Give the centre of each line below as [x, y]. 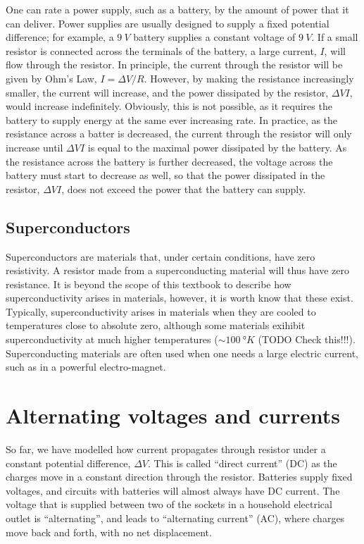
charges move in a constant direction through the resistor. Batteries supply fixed [179, 477]
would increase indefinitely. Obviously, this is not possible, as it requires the [169, 106]
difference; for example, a [60, 37]
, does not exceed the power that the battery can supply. [184, 188]
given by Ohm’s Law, [51, 78]
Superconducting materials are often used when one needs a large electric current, [182, 353]
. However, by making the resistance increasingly [249, 78]
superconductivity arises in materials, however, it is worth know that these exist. [180, 298]
